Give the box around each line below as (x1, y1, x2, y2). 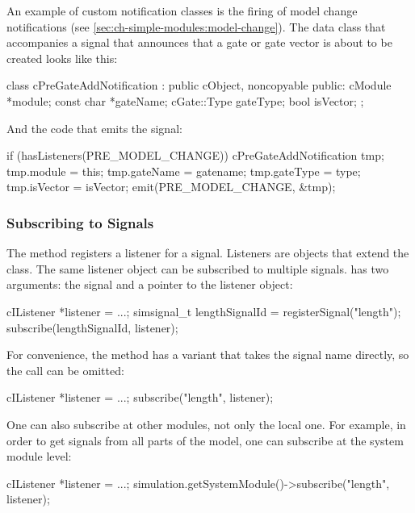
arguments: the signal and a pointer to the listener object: (6, 276, 293, 293)
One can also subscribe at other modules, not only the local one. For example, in (6, 415, 406, 432)
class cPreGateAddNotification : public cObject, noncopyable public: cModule (6, 77, 392, 94)
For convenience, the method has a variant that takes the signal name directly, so (6, 346, 409, 363)
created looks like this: (6, 49, 118, 66)
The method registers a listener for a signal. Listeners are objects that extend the (6, 244, 409, 261)
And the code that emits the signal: (6, 119, 182, 136)
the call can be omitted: (6, 361, 124, 378)
